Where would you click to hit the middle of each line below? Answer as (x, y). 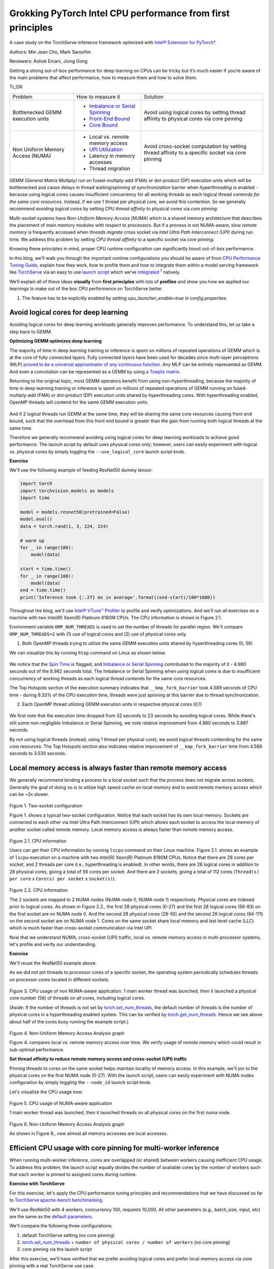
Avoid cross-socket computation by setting (195, 146)
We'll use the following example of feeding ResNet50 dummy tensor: (81, 470)
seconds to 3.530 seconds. (38, 753)
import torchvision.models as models (67, 491)
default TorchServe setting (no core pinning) (68, 1235)
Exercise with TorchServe (37, 1184)
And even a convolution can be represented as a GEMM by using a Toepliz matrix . (95, 372)
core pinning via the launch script (57, 1249)
